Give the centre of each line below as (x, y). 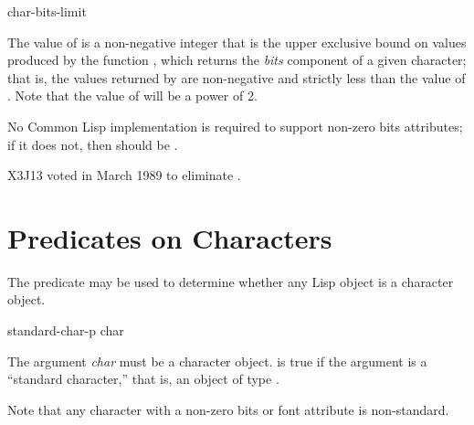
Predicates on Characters (170, 237)
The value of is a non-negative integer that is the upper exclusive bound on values (237, 42)
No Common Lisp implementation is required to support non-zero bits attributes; (235, 126)
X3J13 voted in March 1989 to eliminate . (124, 175)
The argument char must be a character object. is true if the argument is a (217, 361)
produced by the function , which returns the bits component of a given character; (237, 60)
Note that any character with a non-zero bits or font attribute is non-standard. (228, 409)
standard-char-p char (66, 330)
